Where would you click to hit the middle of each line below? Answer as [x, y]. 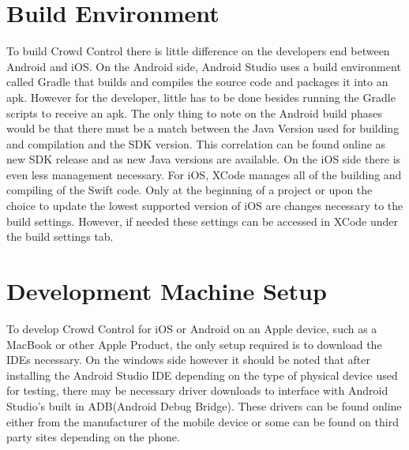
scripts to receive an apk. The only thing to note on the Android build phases [195, 112]
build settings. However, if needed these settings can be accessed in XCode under [203, 221]
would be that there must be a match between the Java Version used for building [203, 128]
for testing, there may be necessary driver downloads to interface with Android [197, 390]
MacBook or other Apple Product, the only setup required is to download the [194, 344]
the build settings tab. [60, 236]
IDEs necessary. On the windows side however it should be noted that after [189, 360]
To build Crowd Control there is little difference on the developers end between [198, 51]
